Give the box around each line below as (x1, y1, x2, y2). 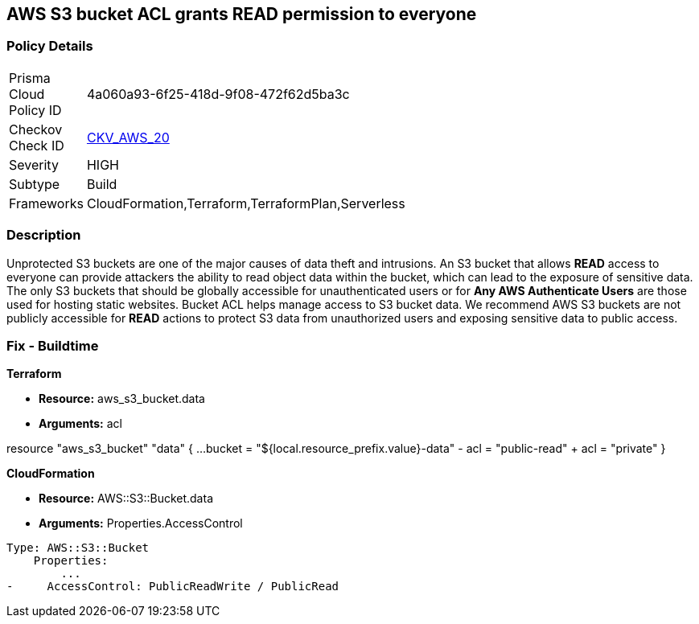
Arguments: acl (39, 417, 122, 431)
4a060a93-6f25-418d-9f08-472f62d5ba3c (86, 85, 350, 102)
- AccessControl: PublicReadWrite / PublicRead (6, 580, 339, 593)
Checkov (9, 121, 63, 138)
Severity (9, 156, 59, 173)
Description (6, 227, 81, 244)
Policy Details (6, 38, 93, 55)
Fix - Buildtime (6, 337, 99, 354)
